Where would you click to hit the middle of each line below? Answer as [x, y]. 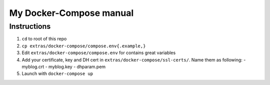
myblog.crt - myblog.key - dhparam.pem [64, 67]
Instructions [30, 26]
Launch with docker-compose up [57, 74]
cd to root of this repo [44, 39]
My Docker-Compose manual [71, 13]
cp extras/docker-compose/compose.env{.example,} [84, 46]
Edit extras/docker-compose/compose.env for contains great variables [99, 53]
